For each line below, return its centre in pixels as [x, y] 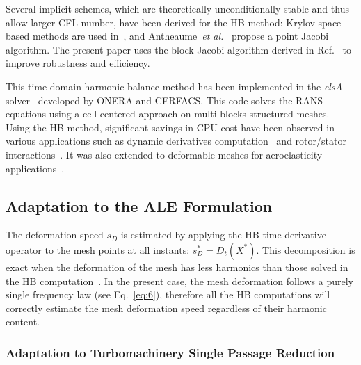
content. [23, 322]
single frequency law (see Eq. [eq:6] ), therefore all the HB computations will [168, 294]
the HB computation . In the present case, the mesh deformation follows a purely [179, 281]
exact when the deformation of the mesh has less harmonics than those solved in [177, 267]
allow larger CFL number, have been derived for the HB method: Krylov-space [174, 22]
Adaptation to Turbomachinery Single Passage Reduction [170, 352]
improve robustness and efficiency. [78, 63]
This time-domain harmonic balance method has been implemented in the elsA [174, 86]
